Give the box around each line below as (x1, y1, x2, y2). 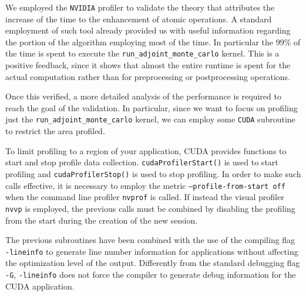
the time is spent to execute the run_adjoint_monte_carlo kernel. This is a (5, 47, 280, 59)
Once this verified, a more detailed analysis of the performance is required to (5, 90, 281, 102)
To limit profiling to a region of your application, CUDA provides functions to (5, 144, 287, 157)
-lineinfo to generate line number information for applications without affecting (5, 245, 298, 257)
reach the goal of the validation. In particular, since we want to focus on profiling (5, 101, 298, 114)
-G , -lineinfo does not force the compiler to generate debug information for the (5, 268, 296, 281)
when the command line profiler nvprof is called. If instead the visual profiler (5, 191, 284, 203)
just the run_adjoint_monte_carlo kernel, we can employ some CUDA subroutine (5, 113, 295, 125)
